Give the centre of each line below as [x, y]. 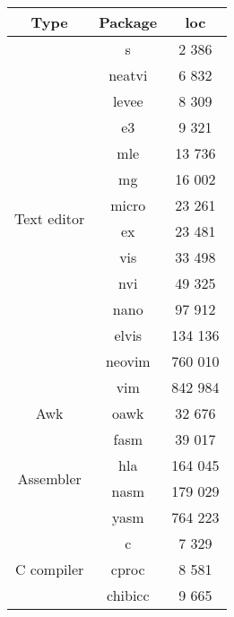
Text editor [50, 218]
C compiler [49, 569]
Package [128, 22]
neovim [128, 361]
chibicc [128, 595]
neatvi [128, 75]
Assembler [49, 478]
